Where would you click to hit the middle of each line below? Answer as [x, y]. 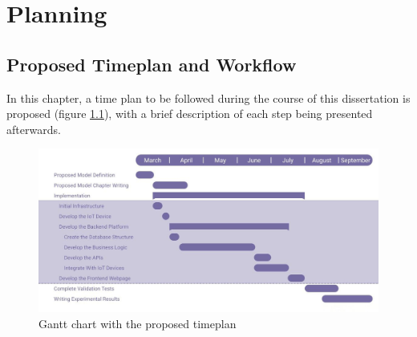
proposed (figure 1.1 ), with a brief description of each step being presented [190, 114]
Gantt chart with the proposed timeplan [138, 324]
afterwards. [34, 129]
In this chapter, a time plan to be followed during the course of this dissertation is [208, 97]
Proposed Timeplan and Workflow [152, 64]
